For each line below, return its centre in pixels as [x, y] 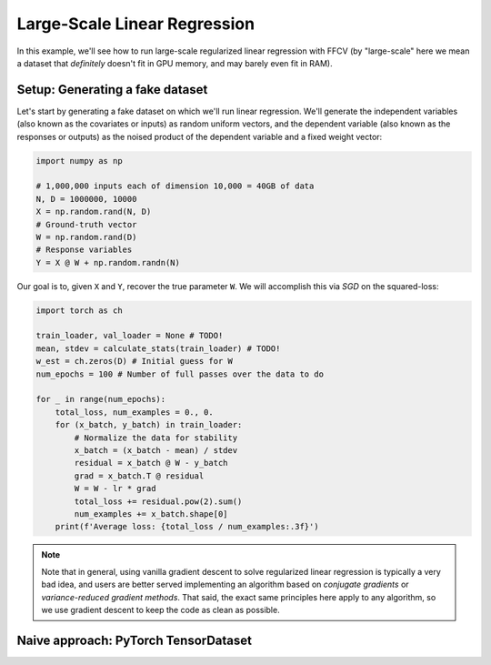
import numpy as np [79, 161]
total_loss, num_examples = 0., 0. [134, 412]
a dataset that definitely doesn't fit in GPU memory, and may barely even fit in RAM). [175, 63]
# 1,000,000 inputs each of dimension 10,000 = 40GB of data [175, 186]
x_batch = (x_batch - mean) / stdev [156, 450]
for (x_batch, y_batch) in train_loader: [149, 425]
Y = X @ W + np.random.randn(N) [108, 262]
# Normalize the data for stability [156, 438]
